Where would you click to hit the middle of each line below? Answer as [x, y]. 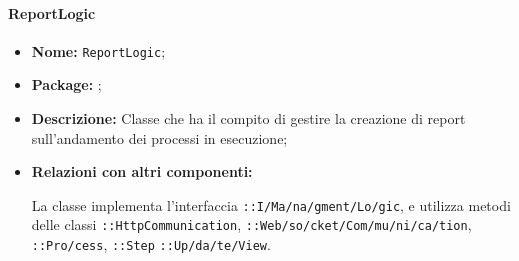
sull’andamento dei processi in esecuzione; [159, 137]
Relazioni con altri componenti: [142, 171]
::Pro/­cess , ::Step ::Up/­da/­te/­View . [151, 244]
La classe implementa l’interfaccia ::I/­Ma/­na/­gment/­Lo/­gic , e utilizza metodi [271, 204]
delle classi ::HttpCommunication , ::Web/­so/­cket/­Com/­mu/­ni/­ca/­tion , [251, 224]
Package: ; [66, 84]
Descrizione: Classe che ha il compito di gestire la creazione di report [248, 118]
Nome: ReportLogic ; [98, 50]
